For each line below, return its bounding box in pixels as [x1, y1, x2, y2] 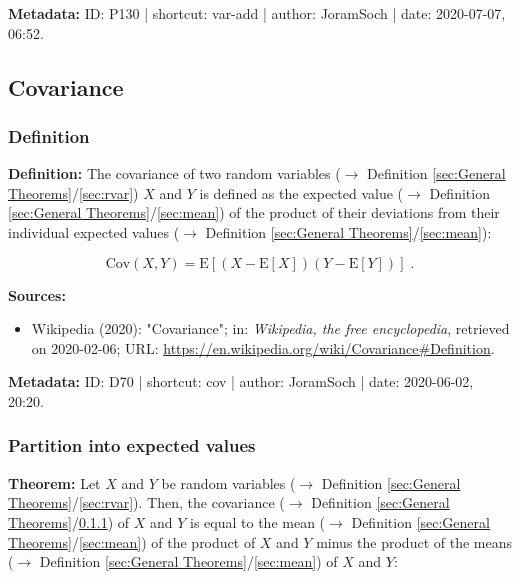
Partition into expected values [8, 433, 256, 458]
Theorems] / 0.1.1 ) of [8, 511, 130, 532]
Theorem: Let [8, 472, 101, 493]
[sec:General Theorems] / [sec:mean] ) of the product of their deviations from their [8, 202, 500, 223]
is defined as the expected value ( [199, 182, 404, 203]
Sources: [8, 284, 66, 305]
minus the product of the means [316, 531, 512, 552]
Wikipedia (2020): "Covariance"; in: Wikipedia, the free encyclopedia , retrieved [31, 318, 510, 339]
